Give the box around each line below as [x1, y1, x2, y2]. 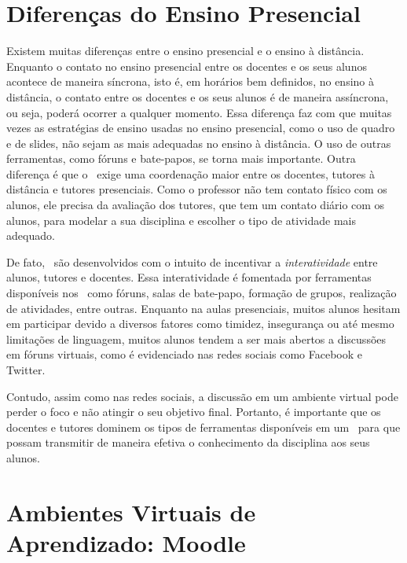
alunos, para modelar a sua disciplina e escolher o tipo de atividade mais [6, 212, 357, 228]
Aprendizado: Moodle [6, 526, 246, 558]
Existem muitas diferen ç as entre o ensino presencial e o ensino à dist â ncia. [6, 42, 365, 59]
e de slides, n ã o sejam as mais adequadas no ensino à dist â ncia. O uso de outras [6, 134, 391, 151]
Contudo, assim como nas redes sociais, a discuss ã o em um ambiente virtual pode [6, 388, 398, 404]
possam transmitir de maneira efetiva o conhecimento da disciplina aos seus [6, 434, 370, 451]
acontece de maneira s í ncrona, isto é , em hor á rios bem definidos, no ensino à [6, 73, 374, 90]
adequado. [6, 227, 55, 244]
